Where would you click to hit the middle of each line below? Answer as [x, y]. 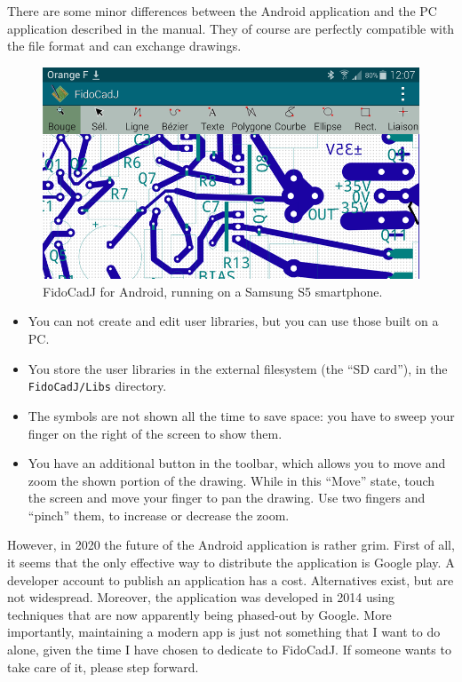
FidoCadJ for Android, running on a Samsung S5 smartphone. [213, 291]
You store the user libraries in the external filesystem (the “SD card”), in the [238, 368]
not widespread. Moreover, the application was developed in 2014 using [201, 597]
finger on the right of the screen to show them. [155, 433]
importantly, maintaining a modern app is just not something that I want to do [224, 632]
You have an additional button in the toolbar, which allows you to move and [237, 463]
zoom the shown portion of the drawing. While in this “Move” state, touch [231, 480]
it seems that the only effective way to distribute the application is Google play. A [231, 563]
